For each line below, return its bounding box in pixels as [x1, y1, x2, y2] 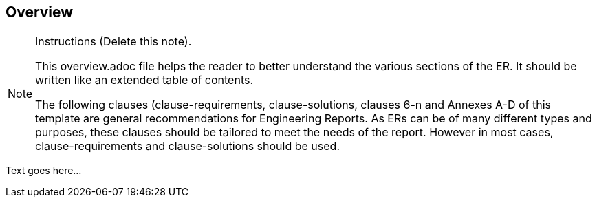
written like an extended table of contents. [35, 73, 254, 87]
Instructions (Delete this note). [35, 34, 192, 49]
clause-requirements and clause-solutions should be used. [35, 139, 340, 153]
